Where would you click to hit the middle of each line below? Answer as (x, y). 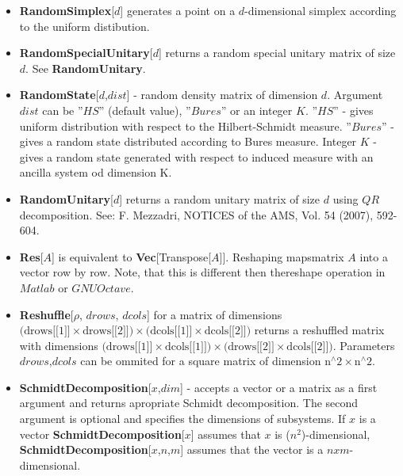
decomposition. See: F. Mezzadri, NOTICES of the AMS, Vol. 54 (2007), (196, 214)
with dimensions (59, 345)
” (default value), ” (145, 110)
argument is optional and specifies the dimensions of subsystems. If (182, 419)
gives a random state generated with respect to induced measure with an (196, 156)
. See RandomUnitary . (86, 68)
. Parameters (364, 345)
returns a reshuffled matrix (319, 330)
